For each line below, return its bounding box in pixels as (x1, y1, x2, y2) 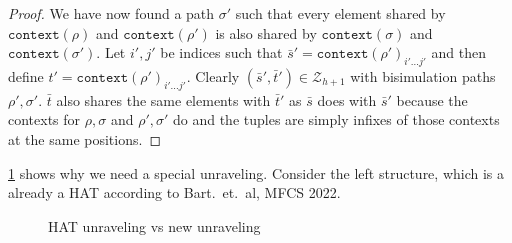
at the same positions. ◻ (8, 128, 162, 149)
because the (396, 89, 468, 110)
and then (431, 42, 486, 63)
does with (317, 89, 377, 110)
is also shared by (215, 22, 317, 43)
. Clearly (186, 65, 240, 86)
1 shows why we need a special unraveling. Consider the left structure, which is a (8, 162, 505, 183)
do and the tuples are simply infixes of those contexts (172, 109, 500, 130)
